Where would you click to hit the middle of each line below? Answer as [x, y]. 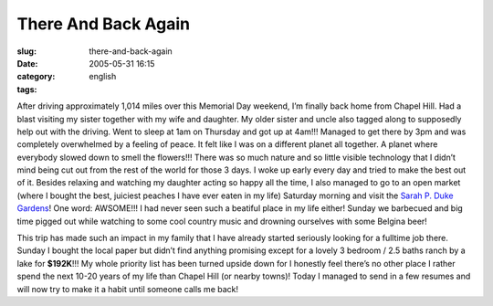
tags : [27, 89]
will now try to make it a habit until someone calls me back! [128, 289]
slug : [26, 51]
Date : [27, 63]
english [103, 77]
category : [36, 77]
